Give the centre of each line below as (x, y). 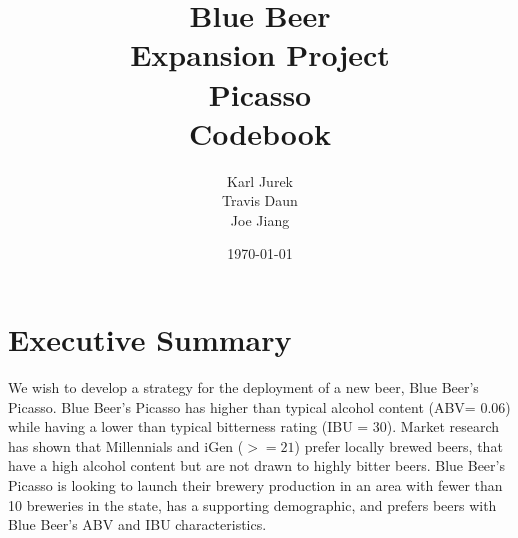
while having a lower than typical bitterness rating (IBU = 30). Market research (254, 426)
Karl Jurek (259, 180)
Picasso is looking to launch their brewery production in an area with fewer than (255, 484)
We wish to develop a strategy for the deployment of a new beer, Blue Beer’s (243, 387)
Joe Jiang (260, 219)
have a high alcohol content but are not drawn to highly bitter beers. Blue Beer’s (256, 465)
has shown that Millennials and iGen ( (126, 445)
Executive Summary (150, 339)
